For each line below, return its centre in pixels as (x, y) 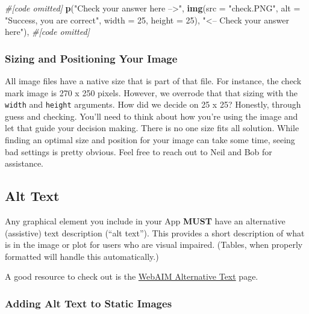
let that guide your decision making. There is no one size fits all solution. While (152, 128)
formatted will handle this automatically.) (82, 256)
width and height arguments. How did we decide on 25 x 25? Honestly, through (153, 104)
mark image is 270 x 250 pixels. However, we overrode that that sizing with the (151, 92)
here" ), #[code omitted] (47, 32)
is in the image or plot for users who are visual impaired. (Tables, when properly (154, 245)
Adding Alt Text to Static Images (89, 303)
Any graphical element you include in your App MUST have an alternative (145, 221)
